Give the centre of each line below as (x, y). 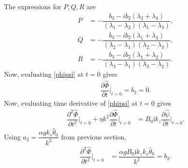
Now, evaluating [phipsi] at (44, 74)
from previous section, (94, 136)
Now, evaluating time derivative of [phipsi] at (71, 103)
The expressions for (33, 6)
